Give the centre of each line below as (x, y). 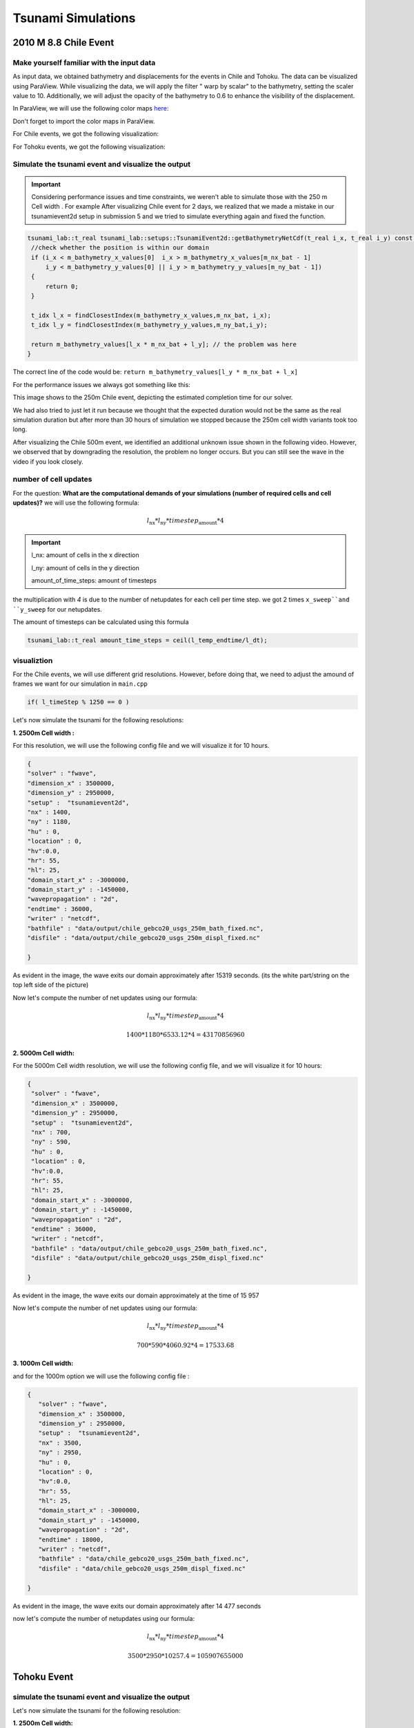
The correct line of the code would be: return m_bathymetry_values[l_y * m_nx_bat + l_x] (155, 372)
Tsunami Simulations (74, 18)
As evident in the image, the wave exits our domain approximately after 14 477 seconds (137, 1606)
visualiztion (33, 660)
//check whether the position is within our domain (120, 248)
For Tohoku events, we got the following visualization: (89, 147)
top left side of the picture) (51, 985)
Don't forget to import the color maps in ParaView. (84, 121)
